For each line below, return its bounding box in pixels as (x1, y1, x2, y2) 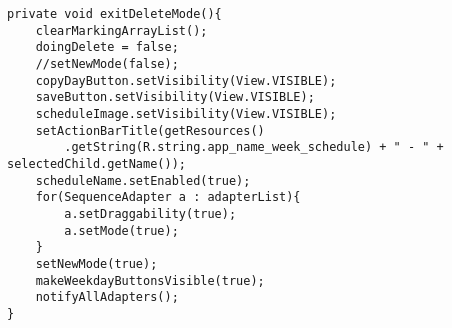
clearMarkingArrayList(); (35, 23, 208, 38)
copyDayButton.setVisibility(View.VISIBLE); (35, 73, 337, 88)
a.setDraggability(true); (64, 206, 237, 221)
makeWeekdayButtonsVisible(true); (35, 273, 265, 288)
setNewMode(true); (35, 256, 158, 271)
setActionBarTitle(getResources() (35, 123, 265, 138)
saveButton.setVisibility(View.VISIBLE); (35, 90, 315, 105)
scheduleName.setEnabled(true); (35, 173, 251, 188)
